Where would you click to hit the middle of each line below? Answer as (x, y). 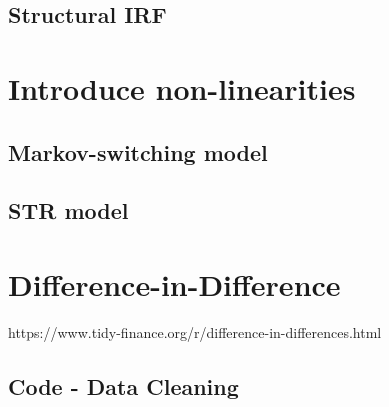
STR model (68, 210)
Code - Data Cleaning (123, 385)
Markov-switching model (138, 151)
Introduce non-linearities (182, 87)
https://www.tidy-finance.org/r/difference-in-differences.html (195, 331)
